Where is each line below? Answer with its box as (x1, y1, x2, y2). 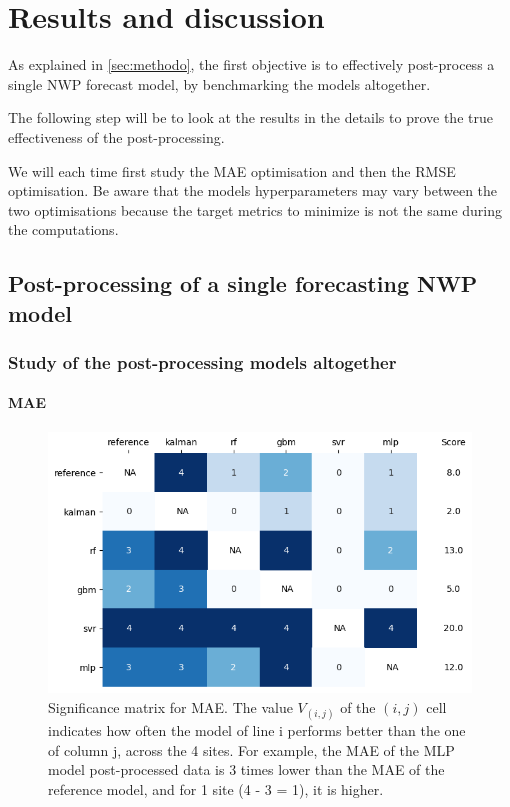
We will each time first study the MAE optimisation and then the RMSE (8, 160, 456, 181)
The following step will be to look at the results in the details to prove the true (8, 107, 493, 128)
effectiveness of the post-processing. (8, 126, 225, 147)
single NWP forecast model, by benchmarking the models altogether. (8, 73, 431, 94)
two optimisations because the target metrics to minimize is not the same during (8, 199, 503, 220)
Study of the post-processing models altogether (8, 349, 397, 374)
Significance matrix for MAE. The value (48, 697, 293, 718)
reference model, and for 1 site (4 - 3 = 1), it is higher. (48, 779, 384, 799)
